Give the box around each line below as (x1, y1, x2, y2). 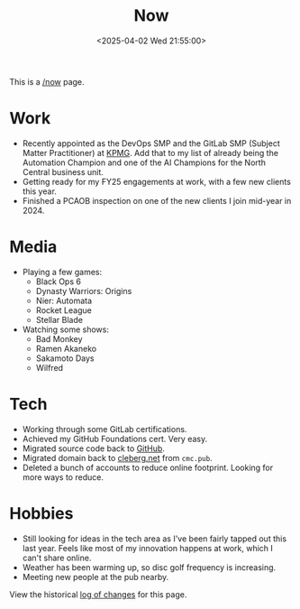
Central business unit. (22, 166, 104, 177)
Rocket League (35, 304, 92, 316)
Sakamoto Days (35, 353, 95, 364)
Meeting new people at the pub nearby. (22, 571, 169, 582)
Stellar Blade (35, 314, 84, 325)
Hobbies (9, 503, 74, 523)
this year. (22, 186, 57, 197)
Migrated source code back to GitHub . (22, 443, 165, 454)
